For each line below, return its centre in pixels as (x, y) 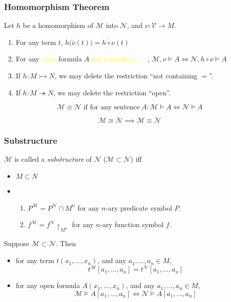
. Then (66, 243)
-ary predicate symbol (139, 207)
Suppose (17, 243)
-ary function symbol (132, 224)
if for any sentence (112, 108)
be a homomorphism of (58, 25)
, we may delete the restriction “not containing (126, 75)
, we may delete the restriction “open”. (112, 92)
